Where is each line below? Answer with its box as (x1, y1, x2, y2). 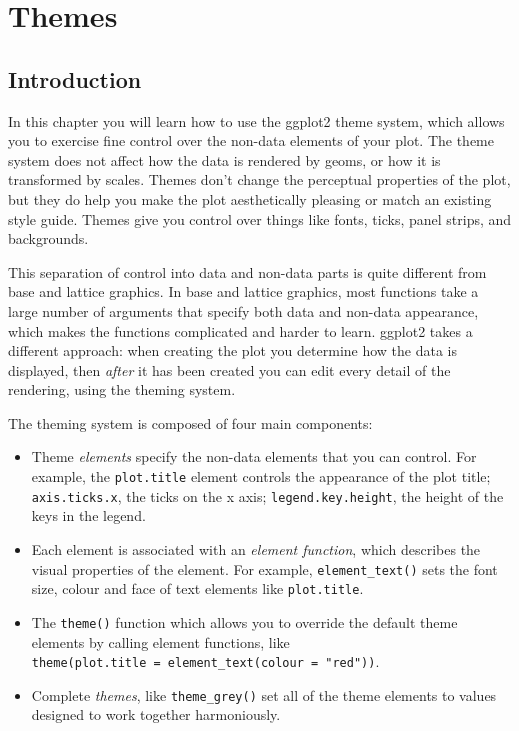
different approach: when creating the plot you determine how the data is (8, 340, 458, 361)
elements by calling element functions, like (31, 631, 290, 652)
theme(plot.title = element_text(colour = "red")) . (31, 651, 380, 672)
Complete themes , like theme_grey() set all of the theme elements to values (31, 684, 497, 705)
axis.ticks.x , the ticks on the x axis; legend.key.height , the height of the (31, 485, 504, 506)
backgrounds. (8, 228, 89, 249)
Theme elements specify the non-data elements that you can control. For (31, 446, 477, 467)
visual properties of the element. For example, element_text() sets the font (31, 558, 498, 579)
